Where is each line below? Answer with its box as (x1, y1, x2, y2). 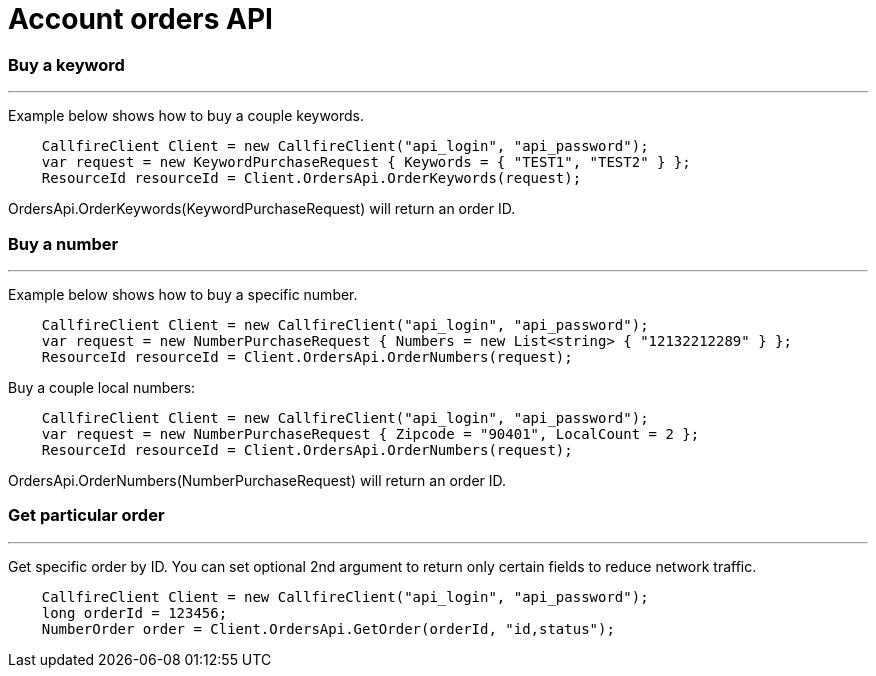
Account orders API (8, 2, 273, 36)
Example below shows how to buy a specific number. (8, 285, 358, 303)
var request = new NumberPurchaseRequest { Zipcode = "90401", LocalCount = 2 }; (41, 425, 700, 442)
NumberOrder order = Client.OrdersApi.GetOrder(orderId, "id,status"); (41, 620, 615, 637)
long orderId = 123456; (41, 604, 228, 621)
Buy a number (8, 233, 119, 254)
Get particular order (8, 505, 165, 526)
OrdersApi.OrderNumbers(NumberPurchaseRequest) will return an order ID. (8, 471, 507, 489)
